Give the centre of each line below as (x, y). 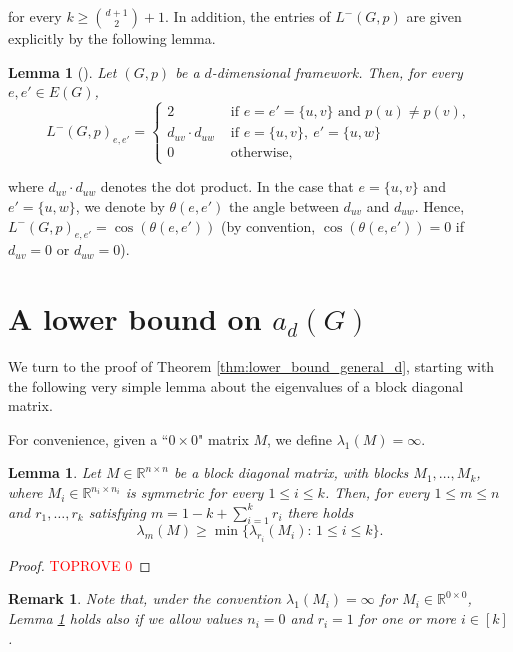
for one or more (407, 618)
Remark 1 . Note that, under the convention (145, 598)
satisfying (117, 511)
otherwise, (261, 153)
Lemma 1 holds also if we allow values (125, 618)
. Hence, (439, 205)
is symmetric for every (194, 492)
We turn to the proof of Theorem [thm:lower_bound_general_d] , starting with (251, 366)
